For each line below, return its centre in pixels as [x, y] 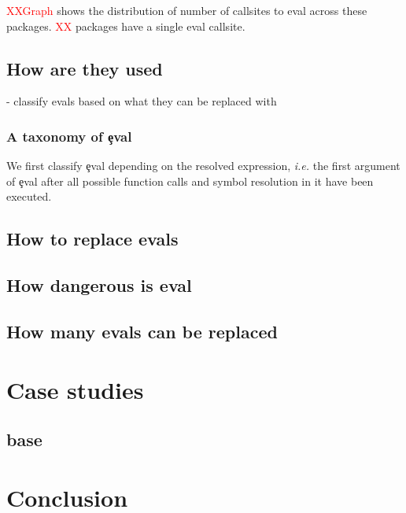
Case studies [75, 389]
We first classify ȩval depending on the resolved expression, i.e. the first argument [203, 166]
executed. [29, 196]
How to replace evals [92, 239]
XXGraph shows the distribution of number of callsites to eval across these [187, 10]
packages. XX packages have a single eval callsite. [126, 26]
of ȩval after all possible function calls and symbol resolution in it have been [190, 181]
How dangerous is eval [99, 285]
